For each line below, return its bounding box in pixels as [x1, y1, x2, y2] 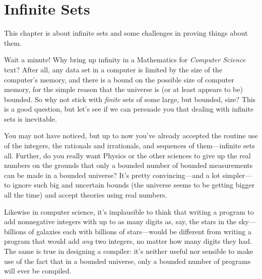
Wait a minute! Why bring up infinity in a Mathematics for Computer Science [4, 54, 246, 65]
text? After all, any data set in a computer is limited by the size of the [4, 64, 223, 74]
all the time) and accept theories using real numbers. [4, 190, 167, 200]
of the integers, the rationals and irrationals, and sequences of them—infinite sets [4, 140, 255, 151]
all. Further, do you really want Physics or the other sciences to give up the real [4, 150, 251, 160]
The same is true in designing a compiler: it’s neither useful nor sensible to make [4, 246, 253, 256]
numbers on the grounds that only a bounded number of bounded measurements [4, 160, 253, 170]
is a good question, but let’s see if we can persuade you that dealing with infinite [4, 104, 254, 114]
